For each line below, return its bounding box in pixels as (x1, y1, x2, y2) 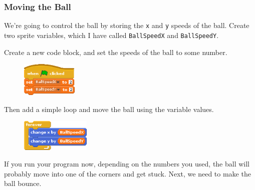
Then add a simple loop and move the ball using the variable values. (4, 103, 214, 114)
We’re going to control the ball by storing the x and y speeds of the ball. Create (4, 20, 249, 30)
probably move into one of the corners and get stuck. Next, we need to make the (4, 168, 251, 178)
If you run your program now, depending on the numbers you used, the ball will (4, 158, 250, 169)
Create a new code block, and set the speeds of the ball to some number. (4, 46, 227, 57)
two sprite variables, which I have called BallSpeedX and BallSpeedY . (4, 29, 219, 40)
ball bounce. (4, 178, 42, 188)
